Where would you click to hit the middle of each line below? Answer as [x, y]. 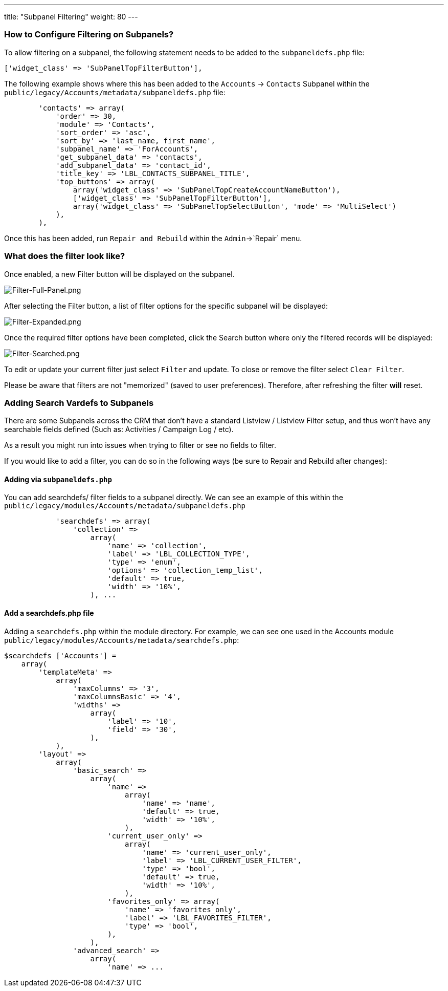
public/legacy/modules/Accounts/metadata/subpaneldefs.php [125, 506]
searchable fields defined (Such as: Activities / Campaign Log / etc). [119, 429]
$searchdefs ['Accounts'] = [60, 655]
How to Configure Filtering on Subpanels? [89, 35]
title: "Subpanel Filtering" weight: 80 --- [71, 17]
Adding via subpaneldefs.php [58, 479]
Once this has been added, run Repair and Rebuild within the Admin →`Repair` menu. [153, 238]
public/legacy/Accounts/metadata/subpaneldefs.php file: [115, 92]
